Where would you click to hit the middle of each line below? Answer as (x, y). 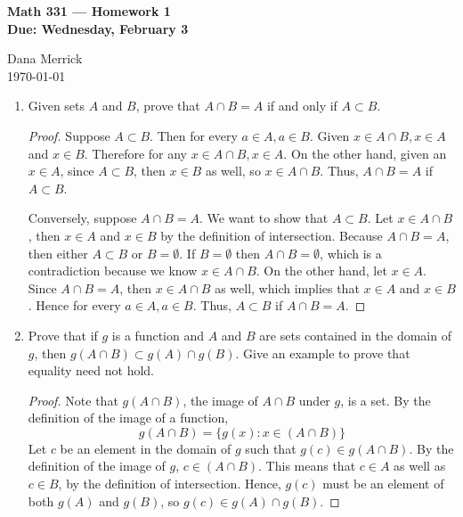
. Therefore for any (136, 153)
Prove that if (63, 335)
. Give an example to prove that (323, 353)
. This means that (307, 466)
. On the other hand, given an (365, 153)
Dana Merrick (45, 58)
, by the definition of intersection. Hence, (170, 484)
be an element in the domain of (146, 448)
